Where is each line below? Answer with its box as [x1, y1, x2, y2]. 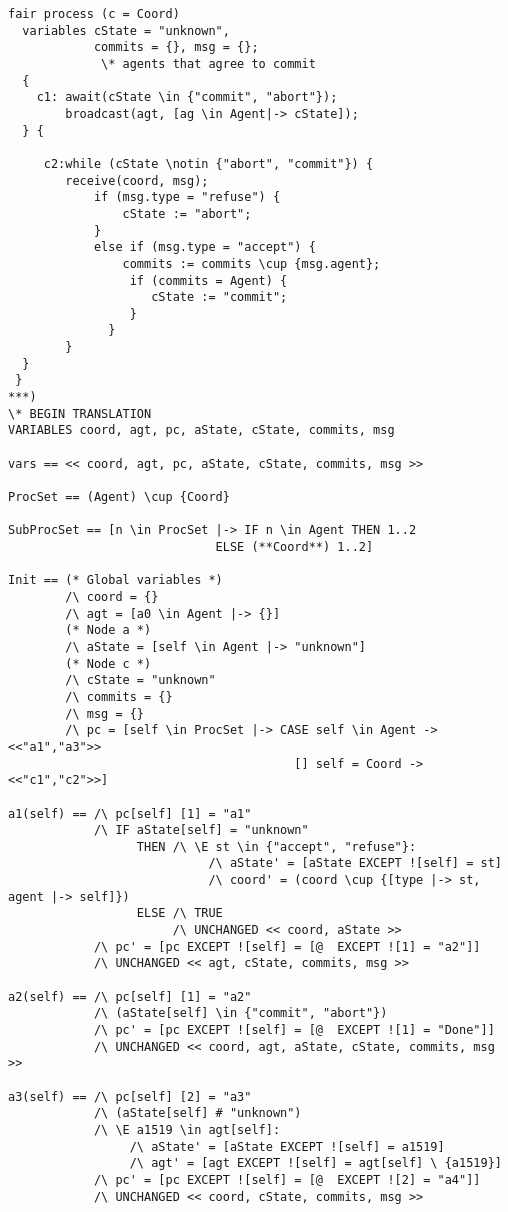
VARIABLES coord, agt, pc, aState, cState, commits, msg [8, 423, 395, 438]
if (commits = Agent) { [129, 273, 288, 288]
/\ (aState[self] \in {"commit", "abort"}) [93, 1006, 388, 1021]
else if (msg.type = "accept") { [93, 240, 316, 255]
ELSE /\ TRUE [136, 906, 223, 921]
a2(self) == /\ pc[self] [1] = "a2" [8, 989, 252, 1004]
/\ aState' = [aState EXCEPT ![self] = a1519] [129, 1139, 445, 1154]
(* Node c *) [65, 656, 152, 671]
